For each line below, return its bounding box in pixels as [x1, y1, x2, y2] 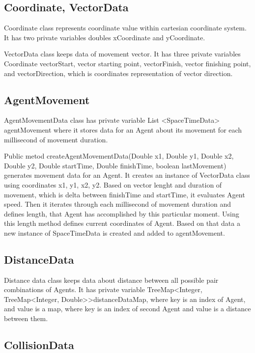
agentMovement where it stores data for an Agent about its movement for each [4, 124, 242, 135]
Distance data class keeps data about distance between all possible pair [4, 274, 219, 285]
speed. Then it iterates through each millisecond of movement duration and [4, 199, 231, 209]
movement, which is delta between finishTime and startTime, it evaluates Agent [4, 189, 245, 199]
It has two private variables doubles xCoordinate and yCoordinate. [4, 32, 205, 42]
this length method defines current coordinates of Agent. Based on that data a [4, 218, 240, 228]
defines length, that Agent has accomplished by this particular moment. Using [4, 208, 239, 218]
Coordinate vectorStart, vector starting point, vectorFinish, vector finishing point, [4, 58, 251, 68]
